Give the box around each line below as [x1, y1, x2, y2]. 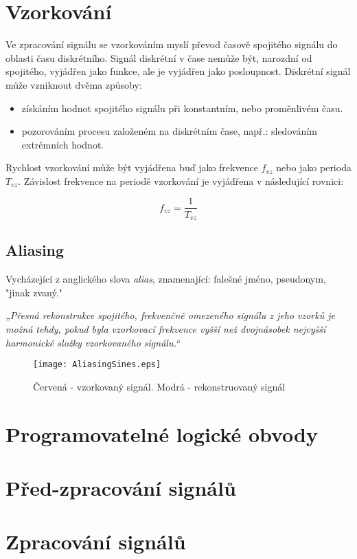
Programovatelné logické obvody [5, 419, 319, 448]
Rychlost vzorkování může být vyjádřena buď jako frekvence [5, 160, 258, 175]
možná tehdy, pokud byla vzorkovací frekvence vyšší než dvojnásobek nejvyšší [5, 321, 326, 336]
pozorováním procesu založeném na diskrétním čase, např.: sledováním [21, 124, 317, 138]
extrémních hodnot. [21, 137, 104, 151]
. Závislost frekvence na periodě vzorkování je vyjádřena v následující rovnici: [18, 173, 344, 188]
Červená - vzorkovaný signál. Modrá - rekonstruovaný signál [33, 379, 286, 393]
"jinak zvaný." [5, 285, 62, 299]
